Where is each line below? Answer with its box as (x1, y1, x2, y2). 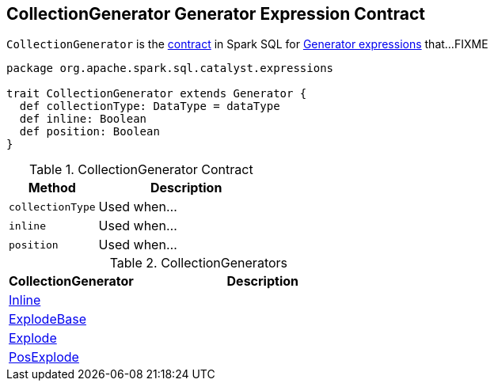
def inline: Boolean (19, 112, 147, 126)
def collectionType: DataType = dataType (19, 100, 280, 113)
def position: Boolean (19, 125, 160, 138)
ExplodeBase (9, 311, 86, 328)
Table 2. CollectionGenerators (109, 255, 288, 271)
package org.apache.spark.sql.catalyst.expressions (6, 62, 334, 75)
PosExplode (9, 349, 79, 366)
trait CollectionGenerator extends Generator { (6, 87, 307, 101)
